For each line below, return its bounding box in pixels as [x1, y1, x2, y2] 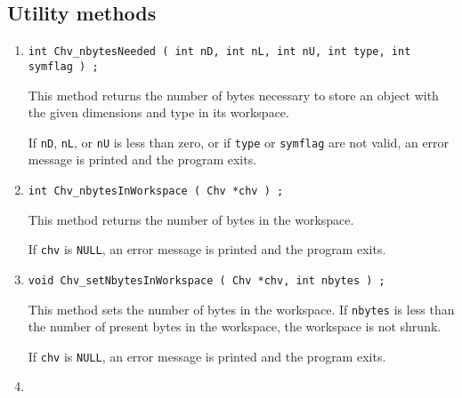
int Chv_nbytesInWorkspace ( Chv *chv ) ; [28, 184, 284, 197]
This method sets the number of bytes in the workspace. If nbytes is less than [28, 299, 455, 318]
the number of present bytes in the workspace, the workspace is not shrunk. [28, 317, 442, 336]
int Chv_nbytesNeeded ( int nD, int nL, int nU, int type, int [28, 45, 411, 59]
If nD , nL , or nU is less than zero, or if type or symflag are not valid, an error [28, 132, 450, 151]
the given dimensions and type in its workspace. [28, 103, 289, 122]
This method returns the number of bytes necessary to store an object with [28, 85, 439, 104]
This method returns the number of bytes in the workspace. [28, 210, 354, 228]
